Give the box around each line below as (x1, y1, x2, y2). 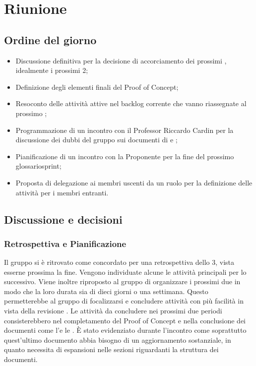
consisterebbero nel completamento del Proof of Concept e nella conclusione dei (4, 315, 246, 325)
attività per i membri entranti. (15, 187, 109, 197)
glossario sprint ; (15, 161, 62, 171)
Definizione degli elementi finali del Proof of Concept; (15, 81, 179, 92)
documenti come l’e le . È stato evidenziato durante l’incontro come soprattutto (4, 325, 247, 335)
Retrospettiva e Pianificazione (4, 237, 127, 249)
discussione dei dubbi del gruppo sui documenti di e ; (15, 134, 178, 145)
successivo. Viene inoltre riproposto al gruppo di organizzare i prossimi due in (4, 276, 241, 287)
